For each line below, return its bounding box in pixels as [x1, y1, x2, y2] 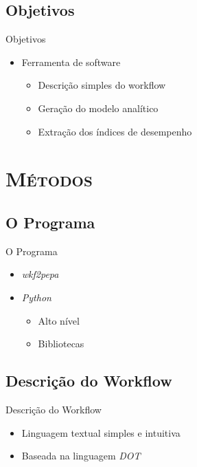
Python [21, 290, 51, 304]
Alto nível [38, 313, 80, 327]
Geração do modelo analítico [38, 100, 159, 115]
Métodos [5, 164, 93, 193]
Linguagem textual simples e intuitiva [21, 425, 181, 439]
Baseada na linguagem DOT [21, 448, 141, 463]
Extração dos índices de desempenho [38, 124, 192, 138]
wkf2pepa [21, 267, 59, 281]
